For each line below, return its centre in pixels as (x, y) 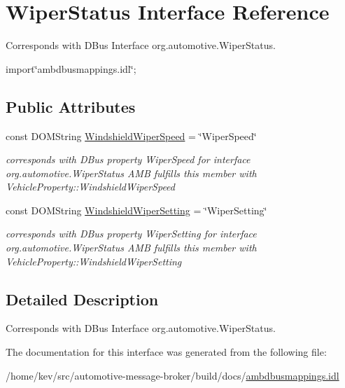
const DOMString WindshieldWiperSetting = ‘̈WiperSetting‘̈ (136, 210)
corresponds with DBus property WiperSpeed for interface (128, 159)
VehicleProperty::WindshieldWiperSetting (94, 261)
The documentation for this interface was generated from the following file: (166, 352)
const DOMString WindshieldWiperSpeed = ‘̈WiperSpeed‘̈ (131, 136)
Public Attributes (71, 106)
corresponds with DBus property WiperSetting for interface (131, 234)
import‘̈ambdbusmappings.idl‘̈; (71, 68)
